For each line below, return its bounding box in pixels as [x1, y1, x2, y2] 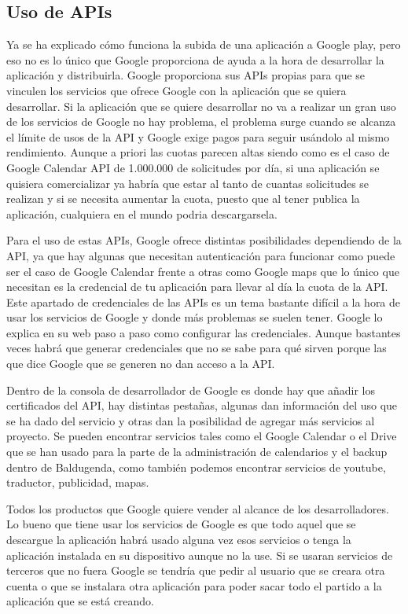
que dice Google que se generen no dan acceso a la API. [6, 355, 275, 372]
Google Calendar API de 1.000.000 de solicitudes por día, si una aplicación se [6, 159, 380, 175]
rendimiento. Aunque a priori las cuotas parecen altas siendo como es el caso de [6, 144, 390, 160]
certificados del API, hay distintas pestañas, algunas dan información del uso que [6, 397, 398, 414]
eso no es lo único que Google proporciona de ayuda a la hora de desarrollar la [6, 51, 384, 68]
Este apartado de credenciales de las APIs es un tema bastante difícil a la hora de [6, 293, 401, 310]
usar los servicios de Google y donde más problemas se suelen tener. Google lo [6, 309, 383, 325]
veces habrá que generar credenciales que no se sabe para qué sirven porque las [6, 340, 387, 356]
